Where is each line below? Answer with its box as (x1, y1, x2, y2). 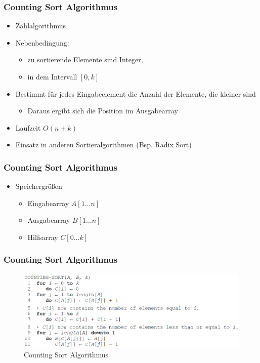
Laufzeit (15, 122, 41, 133)
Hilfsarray (27, 231, 58, 242)
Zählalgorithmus (15, 20, 66, 31)
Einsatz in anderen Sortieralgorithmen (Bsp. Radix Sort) (15, 139, 192, 150)
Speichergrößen (15, 181, 62, 191)
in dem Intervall (27, 71, 77, 82)
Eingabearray (27, 197, 69, 208)
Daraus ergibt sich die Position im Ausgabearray (27, 105, 178, 116)
